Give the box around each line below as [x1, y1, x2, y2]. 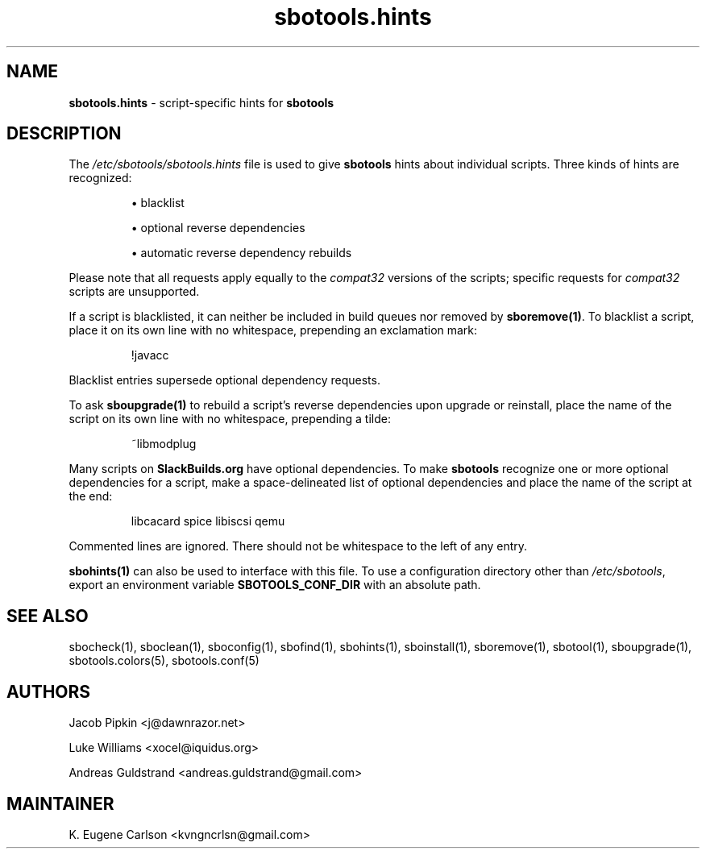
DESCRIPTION [6, 123, 122, 144]
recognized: [69, 171, 132, 185]
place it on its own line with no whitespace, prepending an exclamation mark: [69, 323, 478, 338]
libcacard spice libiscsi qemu [131, 514, 285, 529]
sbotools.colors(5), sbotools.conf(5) [69, 654, 260, 668]
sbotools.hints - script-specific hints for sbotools [69, 95, 334, 110]
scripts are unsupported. [69, 284, 200, 299]
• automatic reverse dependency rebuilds [131, 246, 352, 260]
